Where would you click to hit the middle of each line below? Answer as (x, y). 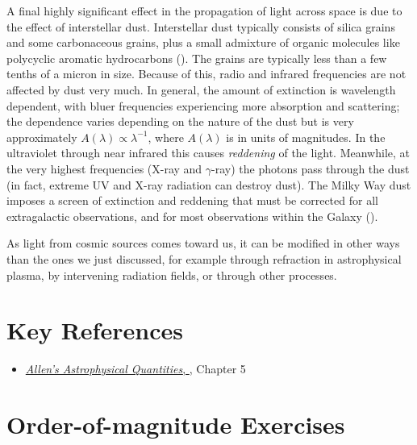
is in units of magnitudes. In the (306, 137)
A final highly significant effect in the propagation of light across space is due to (204, 10)
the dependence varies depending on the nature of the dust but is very (180, 121)
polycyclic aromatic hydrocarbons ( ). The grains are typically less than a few (197, 58)
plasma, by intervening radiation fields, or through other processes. (172, 274)
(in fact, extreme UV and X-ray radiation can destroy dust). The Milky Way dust (209, 184)
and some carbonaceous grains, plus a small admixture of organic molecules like (203, 42)
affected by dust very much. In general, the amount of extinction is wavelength (201, 89)
